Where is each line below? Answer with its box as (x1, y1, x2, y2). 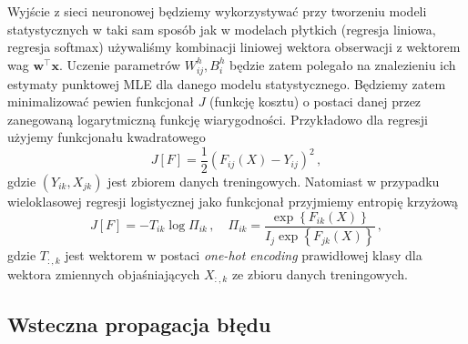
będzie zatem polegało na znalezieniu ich (229, 55, 456, 74)
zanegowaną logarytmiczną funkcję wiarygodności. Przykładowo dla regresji (7, 109, 428, 128)
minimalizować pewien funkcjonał (7, 92, 194, 111)
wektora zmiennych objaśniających (7, 264, 200, 283)
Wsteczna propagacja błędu (7, 309, 271, 338)
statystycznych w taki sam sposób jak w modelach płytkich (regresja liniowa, (7, 19, 436, 38)
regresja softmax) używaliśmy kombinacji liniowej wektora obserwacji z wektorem (7, 37, 461, 56)
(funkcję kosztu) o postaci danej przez (209, 92, 422, 111)
